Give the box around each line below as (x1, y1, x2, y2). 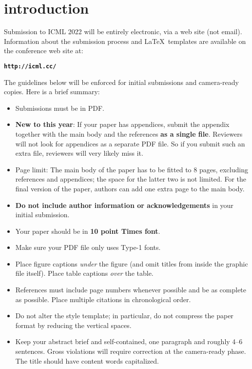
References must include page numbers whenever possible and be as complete (15, 285, 247, 295)
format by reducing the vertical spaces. (15, 320, 132, 330)
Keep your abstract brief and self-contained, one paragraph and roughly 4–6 (15, 336, 243, 347)
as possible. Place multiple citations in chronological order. (15, 294, 191, 304)
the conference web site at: (4, 45, 83, 56)
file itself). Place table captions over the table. (15, 268, 154, 278)
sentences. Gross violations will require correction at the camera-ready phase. (15, 346, 246, 356)
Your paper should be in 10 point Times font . (15, 225, 160, 236)
